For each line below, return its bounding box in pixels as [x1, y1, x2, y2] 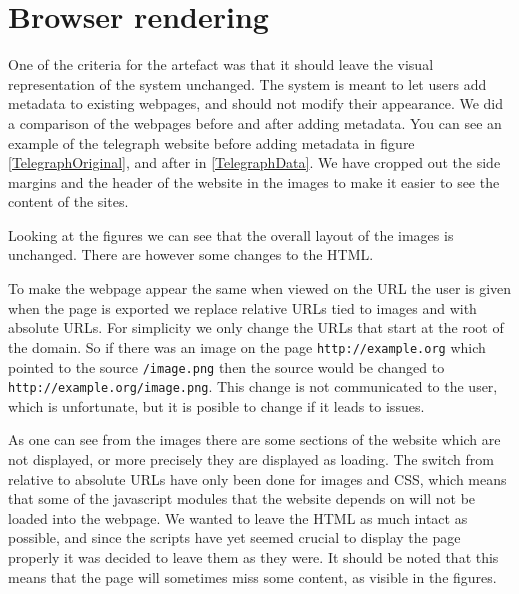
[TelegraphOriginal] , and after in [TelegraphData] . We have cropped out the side [8, 152, 501, 173]
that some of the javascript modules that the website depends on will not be [8, 488, 476, 509]
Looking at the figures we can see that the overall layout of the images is [8, 224, 454, 245]
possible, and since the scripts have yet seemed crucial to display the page [8, 527, 461, 548]
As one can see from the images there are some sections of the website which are [8, 429, 501, 450]
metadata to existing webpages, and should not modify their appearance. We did [8, 93, 504, 114]
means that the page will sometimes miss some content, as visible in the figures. [8, 566, 497, 587]
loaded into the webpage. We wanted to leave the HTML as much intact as [8, 507, 468, 528]
